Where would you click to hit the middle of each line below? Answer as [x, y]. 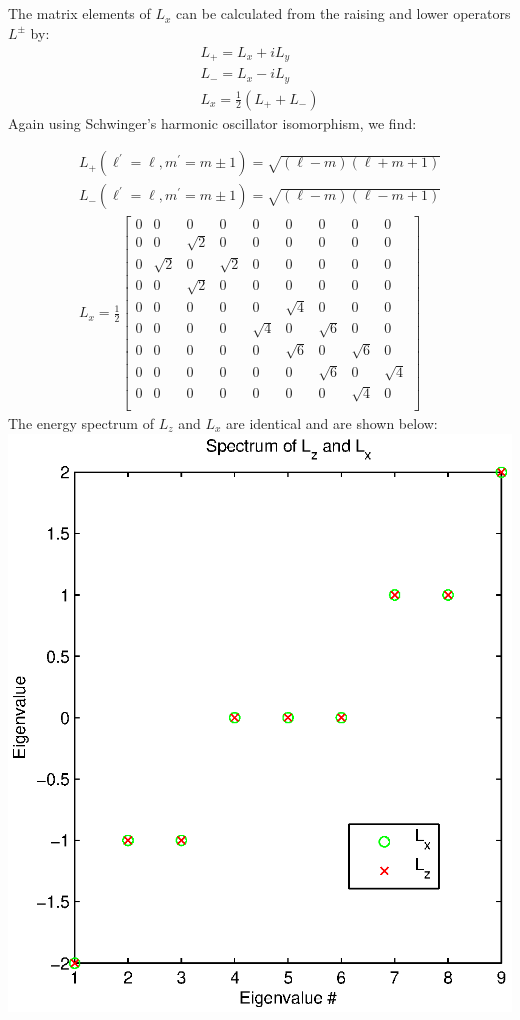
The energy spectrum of [81, 422]
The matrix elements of [79, 13]
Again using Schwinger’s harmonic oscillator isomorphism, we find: [212, 122]
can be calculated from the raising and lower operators [343, 13]
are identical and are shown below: [332, 422]
